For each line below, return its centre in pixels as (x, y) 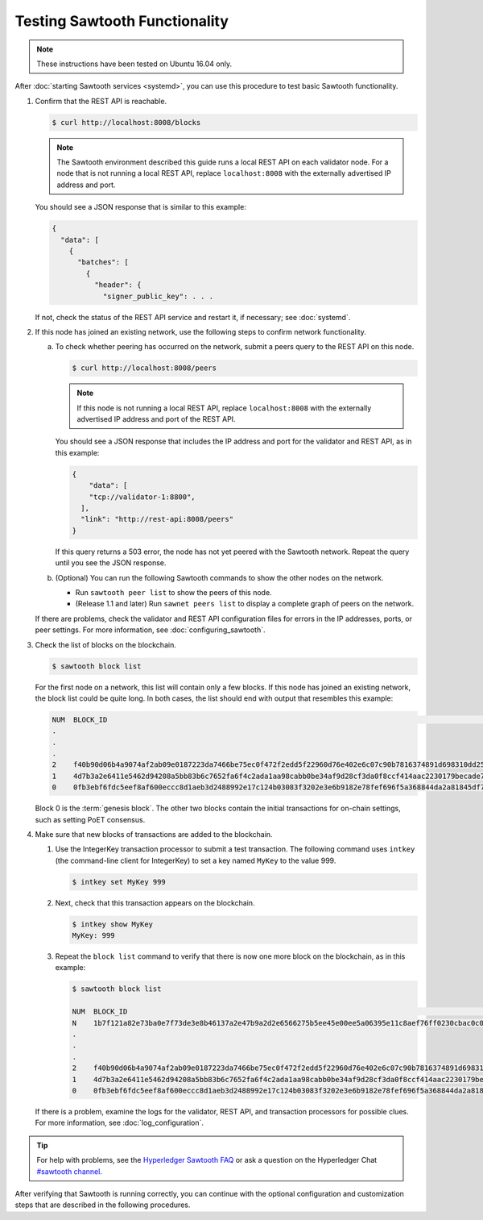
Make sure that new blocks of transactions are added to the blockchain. (154, 834)
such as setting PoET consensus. (90, 819)
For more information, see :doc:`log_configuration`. (120, 1123)
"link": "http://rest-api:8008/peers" (157, 519)
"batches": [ (103, 262)
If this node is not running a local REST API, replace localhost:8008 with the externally (224, 408)
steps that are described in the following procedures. (103, 1205)
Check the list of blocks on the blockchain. (105, 644)
